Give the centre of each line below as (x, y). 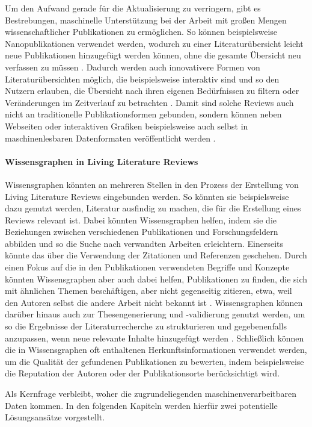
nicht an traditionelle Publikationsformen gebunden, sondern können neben (143, 114)
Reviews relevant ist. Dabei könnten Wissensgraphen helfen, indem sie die (141, 220)
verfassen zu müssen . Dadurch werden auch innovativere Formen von (133, 67)
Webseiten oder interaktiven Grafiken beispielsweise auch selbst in (127, 126)
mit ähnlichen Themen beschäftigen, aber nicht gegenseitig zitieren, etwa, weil (148, 291)
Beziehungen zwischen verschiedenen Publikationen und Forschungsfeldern (142, 232)
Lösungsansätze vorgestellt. (55, 417)
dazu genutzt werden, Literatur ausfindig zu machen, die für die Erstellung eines (153, 208)
